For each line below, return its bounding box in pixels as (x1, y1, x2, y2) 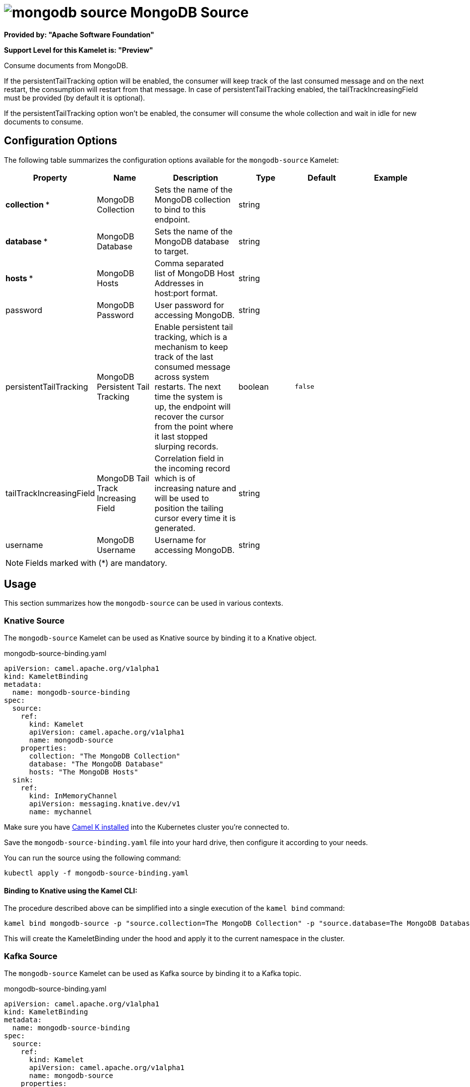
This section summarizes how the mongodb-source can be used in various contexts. (4, 599, 283, 608)
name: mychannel (29, 808, 93, 816)
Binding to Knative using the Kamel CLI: (4, 886, 137, 895)
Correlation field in (154, 453, 224, 463)
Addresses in (154, 278, 204, 288)
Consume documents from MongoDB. (4, 61, 128, 70)
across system (154, 371, 209, 382)
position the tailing (154, 503, 224, 513)
